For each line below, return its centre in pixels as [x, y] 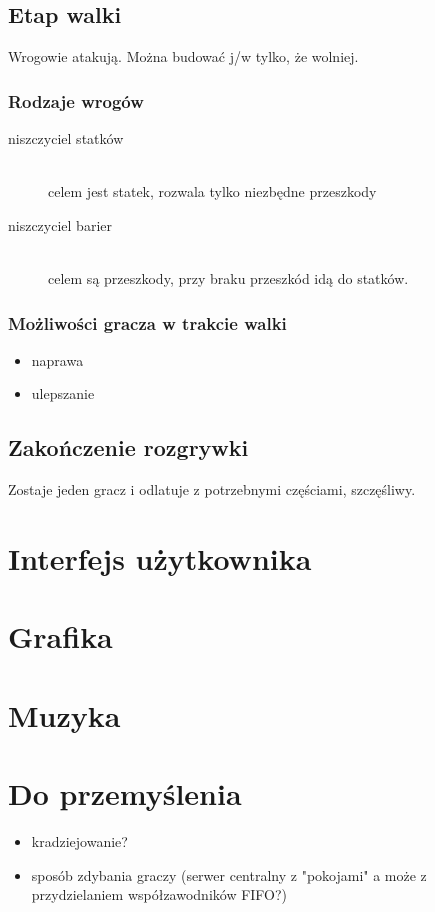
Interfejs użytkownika [160, 557]
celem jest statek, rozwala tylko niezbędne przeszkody [212, 191]
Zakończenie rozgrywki [128, 447]
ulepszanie [63, 393]
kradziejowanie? [79, 841]
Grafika [60, 636]
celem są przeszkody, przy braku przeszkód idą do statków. [228, 277]
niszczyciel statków [66, 138]
